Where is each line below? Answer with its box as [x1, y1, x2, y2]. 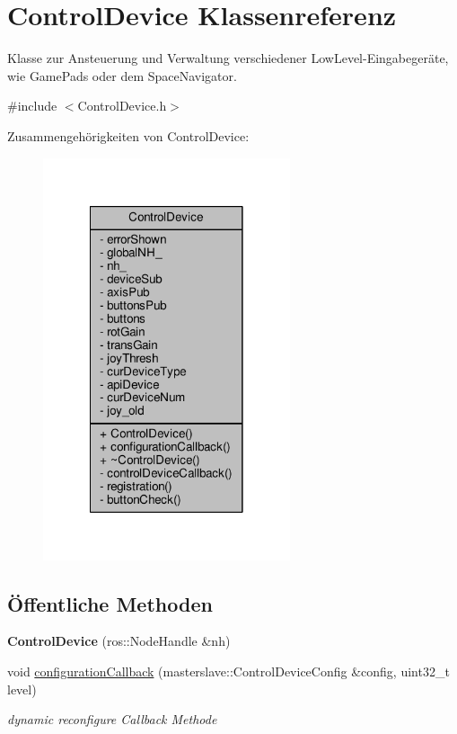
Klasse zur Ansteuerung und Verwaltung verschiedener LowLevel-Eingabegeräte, [7, 49, 449, 67]
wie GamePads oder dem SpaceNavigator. [7, 66, 237, 85]
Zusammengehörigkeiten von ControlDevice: [7, 126, 250, 145]
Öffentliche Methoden [7, 589, 213, 617]
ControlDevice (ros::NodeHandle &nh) [7, 631, 231, 650]
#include [7, 96, 57, 115]
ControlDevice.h [77, 96, 167, 115]
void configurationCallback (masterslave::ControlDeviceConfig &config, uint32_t [7, 662, 450, 680]
